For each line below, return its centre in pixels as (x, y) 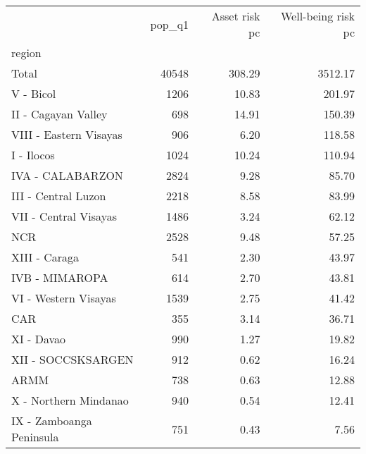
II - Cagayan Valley (59, 114)
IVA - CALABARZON (67, 175)
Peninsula (35, 437)
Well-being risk (317, 16)
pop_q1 (170, 24)
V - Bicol (34, 93)
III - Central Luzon (59, 196)
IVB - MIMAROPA (60, 277)
